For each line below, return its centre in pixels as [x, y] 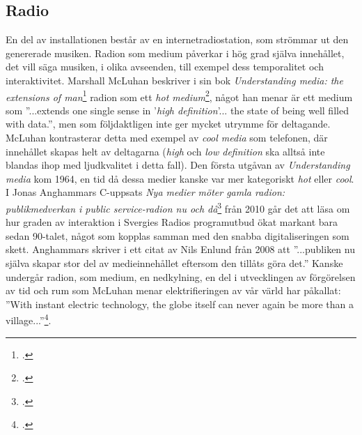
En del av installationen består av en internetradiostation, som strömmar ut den [177, 39]
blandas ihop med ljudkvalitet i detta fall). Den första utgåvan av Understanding [178, 165]
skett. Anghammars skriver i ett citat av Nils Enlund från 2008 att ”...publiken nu [180, 249]
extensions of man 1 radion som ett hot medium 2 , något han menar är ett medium [179, 96]
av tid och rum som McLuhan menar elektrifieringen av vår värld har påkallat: [173, 290]
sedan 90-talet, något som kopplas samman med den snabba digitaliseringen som [178, 235]
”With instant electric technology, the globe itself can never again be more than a [180, 304]
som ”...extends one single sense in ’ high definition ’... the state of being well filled [177, 110]
